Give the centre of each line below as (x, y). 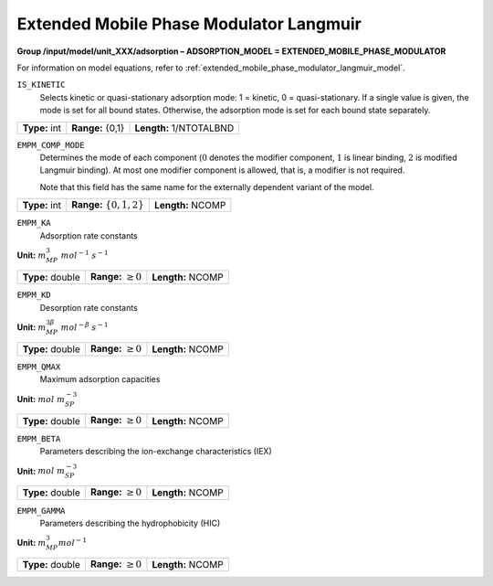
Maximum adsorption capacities (100, 379)
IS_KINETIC (41, 85)
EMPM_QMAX (39, 367)
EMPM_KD (34, 295)
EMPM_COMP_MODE (51, 145)
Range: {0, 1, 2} (108, 205)
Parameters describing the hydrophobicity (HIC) (130, 523)
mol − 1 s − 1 (84, 255)
